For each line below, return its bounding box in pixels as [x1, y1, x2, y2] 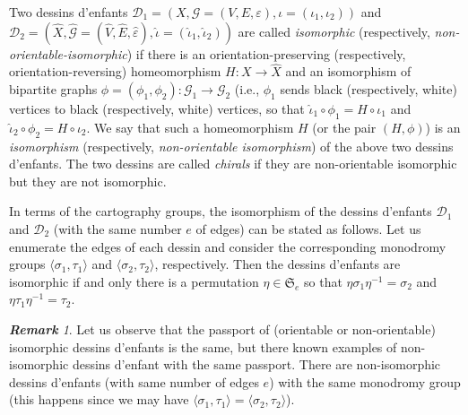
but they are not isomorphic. [9, 171, 167, 190]
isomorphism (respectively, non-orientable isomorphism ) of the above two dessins [9, 136, 454, 155]
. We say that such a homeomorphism [86, 117, 294, 136]
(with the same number [53, 219, 182, 238]
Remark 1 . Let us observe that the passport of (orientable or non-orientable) [9, 319, 436, 338]
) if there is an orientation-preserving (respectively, [126, 44, 406, 63]
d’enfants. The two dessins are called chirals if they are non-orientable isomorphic [9, 154, 457, 173]
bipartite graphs [9, 80, 98, 98]
